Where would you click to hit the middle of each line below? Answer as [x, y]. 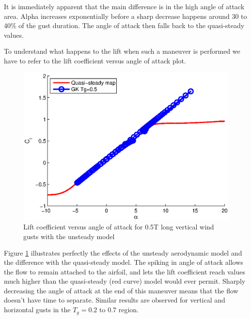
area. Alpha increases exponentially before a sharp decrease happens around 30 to [125, 16]
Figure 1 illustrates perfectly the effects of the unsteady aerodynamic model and [123, 252]
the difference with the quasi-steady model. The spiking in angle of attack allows [124, 262]
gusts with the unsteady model [69, 236]
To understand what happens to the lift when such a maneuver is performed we [122, 51]
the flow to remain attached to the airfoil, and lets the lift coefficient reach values [125, 271]
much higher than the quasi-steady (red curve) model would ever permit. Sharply [125, 281]
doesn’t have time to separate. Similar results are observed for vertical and [115, 300]
